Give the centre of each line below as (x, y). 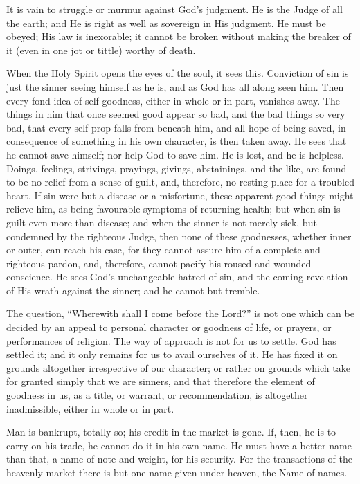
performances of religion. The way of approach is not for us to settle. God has (171, 340)
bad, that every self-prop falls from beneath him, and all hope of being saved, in (176, 127)
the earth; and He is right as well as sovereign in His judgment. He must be (166, 23)
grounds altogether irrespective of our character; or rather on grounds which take (178, 367)
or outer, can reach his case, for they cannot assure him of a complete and (163, 250)
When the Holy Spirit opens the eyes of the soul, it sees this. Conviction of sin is (178, 73)
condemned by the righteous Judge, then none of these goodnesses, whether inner (179, 236)
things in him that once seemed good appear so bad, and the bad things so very (176, 114)
